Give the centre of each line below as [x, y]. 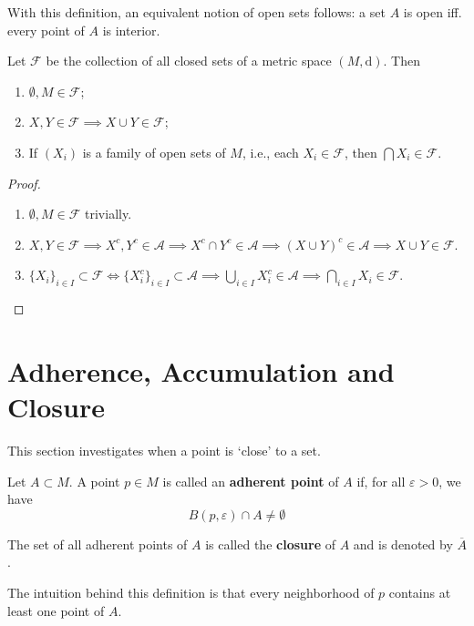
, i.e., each [270, 152]
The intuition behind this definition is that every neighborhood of [191, 593]
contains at [420, 593]
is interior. [131, 30]
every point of [46, 30]
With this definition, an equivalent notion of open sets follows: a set [196, 12]
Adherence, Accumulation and [201, 370]
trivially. [108, 214]
